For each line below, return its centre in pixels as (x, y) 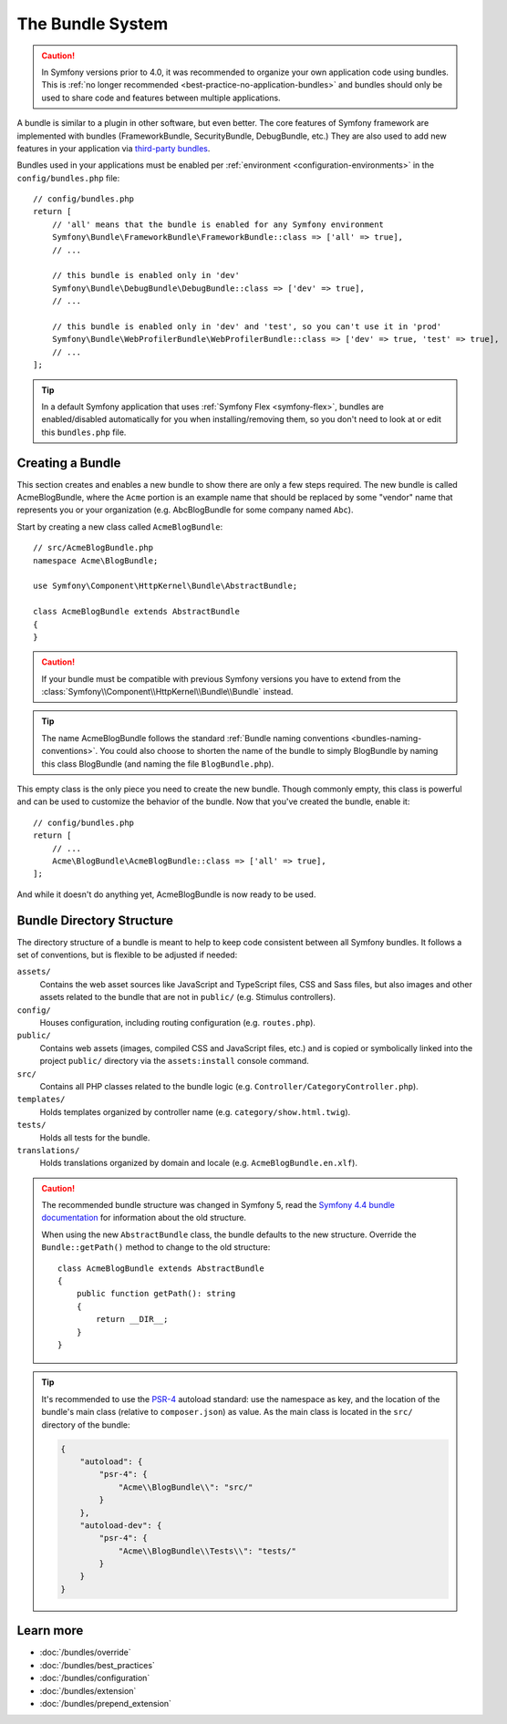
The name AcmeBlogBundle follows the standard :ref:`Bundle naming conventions (196, 738)
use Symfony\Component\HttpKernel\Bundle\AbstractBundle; (166, 586)
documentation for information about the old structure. (144, 1218)
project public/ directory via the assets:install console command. (174, 1061)
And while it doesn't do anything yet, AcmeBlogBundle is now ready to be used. (166, 894)
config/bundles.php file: (68, 178)
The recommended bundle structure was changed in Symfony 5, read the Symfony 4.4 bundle (218, 1205)
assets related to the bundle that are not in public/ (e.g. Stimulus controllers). (188, 997)
